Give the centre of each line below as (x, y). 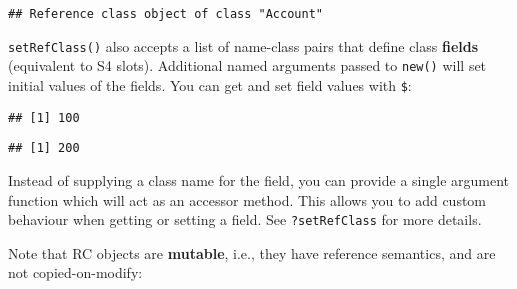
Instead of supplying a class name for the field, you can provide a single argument (259, 179)
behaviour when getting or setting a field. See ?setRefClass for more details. (245, 219)
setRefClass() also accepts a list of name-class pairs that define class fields (243, 45)
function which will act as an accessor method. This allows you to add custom (247, 199)
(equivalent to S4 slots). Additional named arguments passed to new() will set (247, 65)
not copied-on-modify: (75, 272)
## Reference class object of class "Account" (165, 14)
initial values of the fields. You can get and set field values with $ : (210, 84)
